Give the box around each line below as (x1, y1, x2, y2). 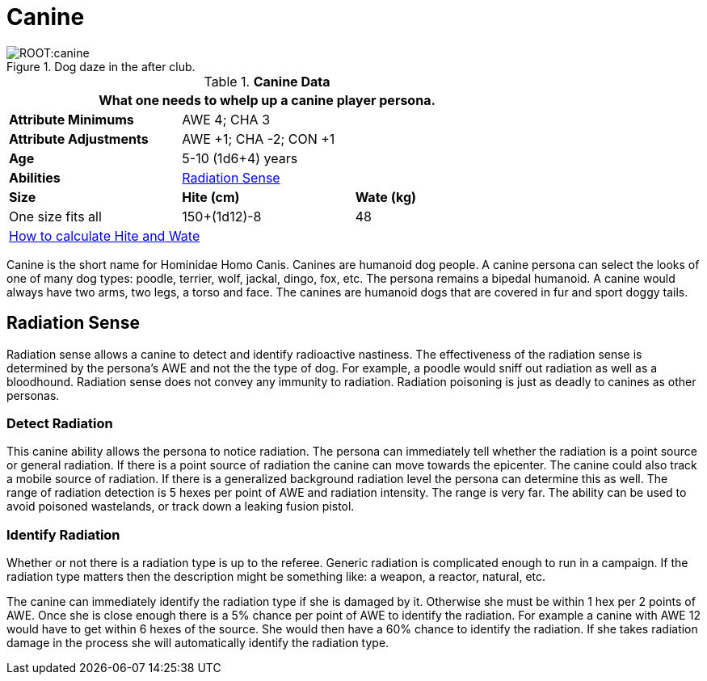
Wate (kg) (355, 188, 417, 205)
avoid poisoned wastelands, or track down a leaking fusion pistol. (6, 499, 355, 514)
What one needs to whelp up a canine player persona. (99, 91, 436, 108)
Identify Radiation (6, 526, 120, 543)
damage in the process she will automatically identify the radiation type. (6, 636, 389, 650)
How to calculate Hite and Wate (9, 227, 200, 244)
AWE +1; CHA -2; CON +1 (182, 130, 335, 147)
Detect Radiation (6, 414, 113, 431)
